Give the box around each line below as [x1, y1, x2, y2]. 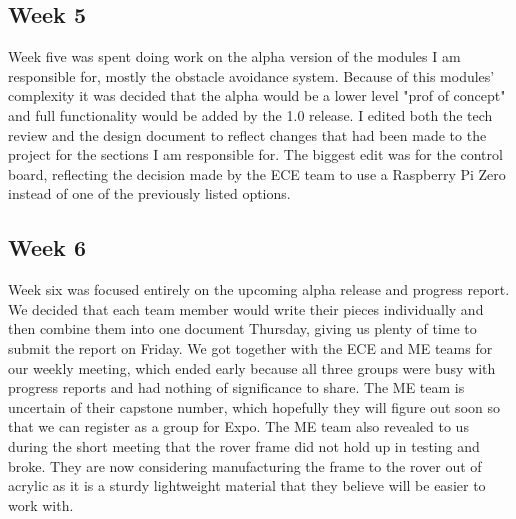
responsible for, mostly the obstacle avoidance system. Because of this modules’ [8, 65, 495, 86]
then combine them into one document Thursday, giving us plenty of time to [8, 318, 477, 339]
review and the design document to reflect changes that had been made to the [8, 124, 487, 145]
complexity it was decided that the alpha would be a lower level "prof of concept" [8, 85, 506, 106]
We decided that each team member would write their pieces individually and [8, 298, 484, 319]
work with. [8, 494, 74, 515]
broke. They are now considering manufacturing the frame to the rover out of [8, 455, 482, 476]
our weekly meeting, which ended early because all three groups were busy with [8, 357, 496, 378]
